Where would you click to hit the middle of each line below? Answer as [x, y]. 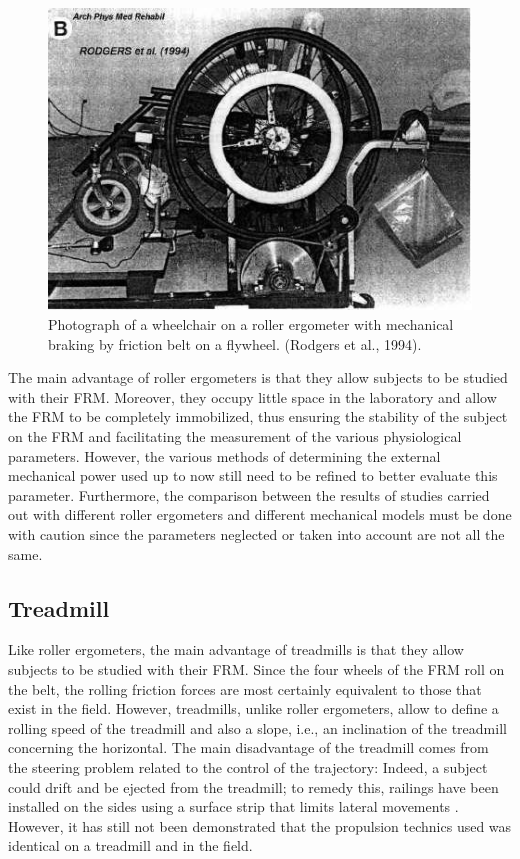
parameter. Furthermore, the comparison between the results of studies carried [249, 494]
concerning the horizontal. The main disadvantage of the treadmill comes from [248, 747]
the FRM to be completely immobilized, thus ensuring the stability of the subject [258, 416]
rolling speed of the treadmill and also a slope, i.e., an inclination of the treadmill [257, 727]
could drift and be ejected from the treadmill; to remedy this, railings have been [253, 786]
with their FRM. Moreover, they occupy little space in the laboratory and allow [252, 396]
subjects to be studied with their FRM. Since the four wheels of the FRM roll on [256, 668]
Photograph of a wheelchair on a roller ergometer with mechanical [251, 324]
